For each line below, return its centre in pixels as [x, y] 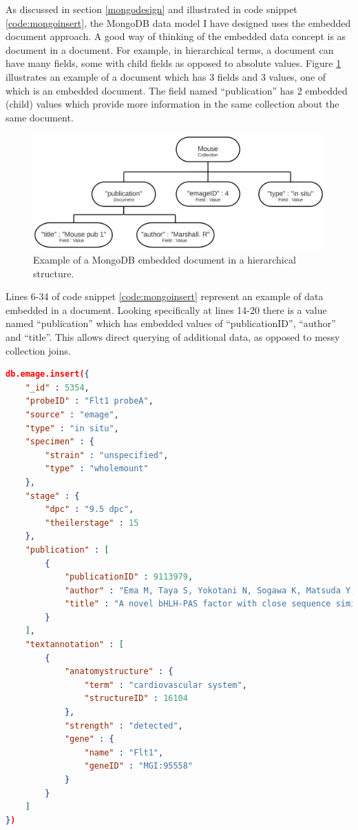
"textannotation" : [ [74, 645]
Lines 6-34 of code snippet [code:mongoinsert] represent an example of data [165, 296]
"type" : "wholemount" [97, 469]
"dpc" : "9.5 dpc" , [89, 510]
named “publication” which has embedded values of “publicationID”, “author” [171, 323]
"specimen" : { [60, 442]
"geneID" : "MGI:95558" [139, 766]
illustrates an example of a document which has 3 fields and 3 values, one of [166, 76]
